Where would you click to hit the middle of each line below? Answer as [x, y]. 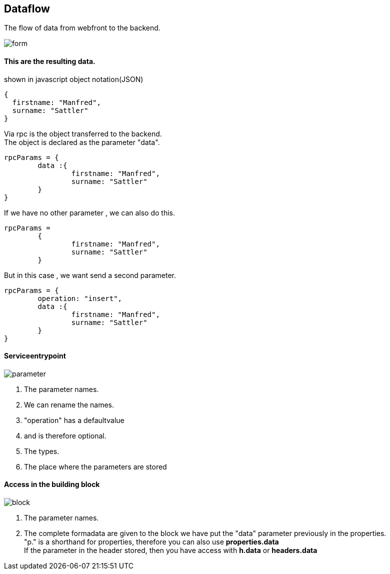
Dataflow [27, 9]
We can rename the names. [69, 404]
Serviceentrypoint [35, 356]
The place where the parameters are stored [95, 466]
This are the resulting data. [50, 61]
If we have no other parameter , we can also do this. [90, 212]
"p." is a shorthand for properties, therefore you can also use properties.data [151, 542]
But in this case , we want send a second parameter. [90, 275]
